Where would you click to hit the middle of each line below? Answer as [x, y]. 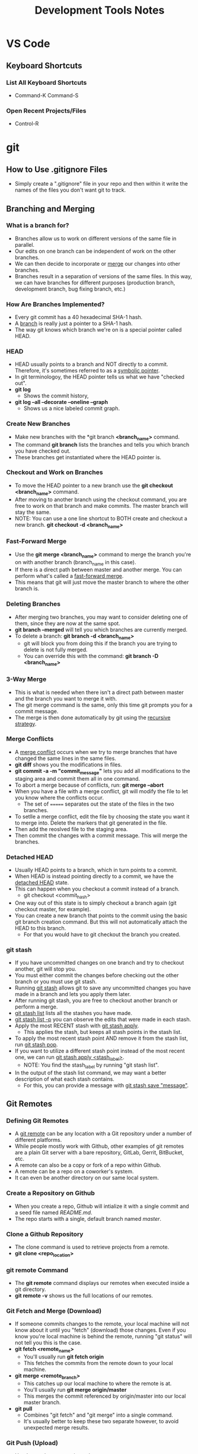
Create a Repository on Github [50, 1193]
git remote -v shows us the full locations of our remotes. [84, 1295]
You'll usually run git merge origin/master [75, 1389]
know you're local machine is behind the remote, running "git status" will [103, 1337]
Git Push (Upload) [32, 1443]
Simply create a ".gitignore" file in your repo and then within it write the [101, 184]
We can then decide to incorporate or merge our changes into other [98, 263]
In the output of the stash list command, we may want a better [90, 1073]
